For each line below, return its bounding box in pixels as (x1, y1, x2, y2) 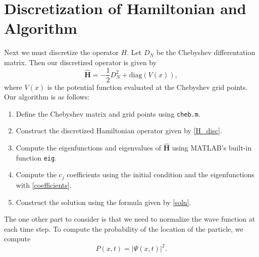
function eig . (16, 152, 57, 163)
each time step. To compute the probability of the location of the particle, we (4, 223, 243, 234)
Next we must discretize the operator (4, 47, 119, 58)
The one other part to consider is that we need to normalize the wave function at (4, 214, 255, 224)
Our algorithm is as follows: (4, 91, 90, 102)
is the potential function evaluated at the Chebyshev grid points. (47, 81, 248, 92)
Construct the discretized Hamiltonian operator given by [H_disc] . (16, 125, 222, 136)
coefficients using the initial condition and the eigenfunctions (67, 169, 254, 180)
